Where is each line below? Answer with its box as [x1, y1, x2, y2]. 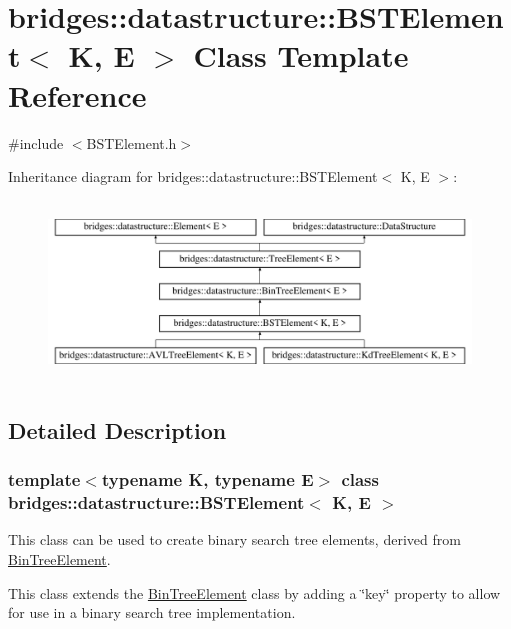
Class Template [193, 35, 409, 76]
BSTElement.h [86, 132, 177, 153]
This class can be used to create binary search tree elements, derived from [8, 529, 461, 550]
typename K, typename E [101, 467, 314, 492]
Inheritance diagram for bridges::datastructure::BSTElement [8, 166, 378, 187]
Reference [8, 74, 147, 115]
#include [8, 132, 64, 153]
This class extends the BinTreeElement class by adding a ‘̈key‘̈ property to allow [8, 582, 501, 603]
